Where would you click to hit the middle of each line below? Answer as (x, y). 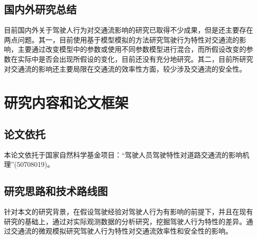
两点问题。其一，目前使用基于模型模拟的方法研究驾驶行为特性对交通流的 (122, 39)
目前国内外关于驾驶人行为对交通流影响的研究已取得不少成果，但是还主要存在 (128, 30)
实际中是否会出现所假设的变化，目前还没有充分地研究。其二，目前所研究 (135, 59)
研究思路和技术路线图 (56, 191)
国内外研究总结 (40, 9)
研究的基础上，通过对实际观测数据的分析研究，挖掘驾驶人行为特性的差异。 (125, 221)
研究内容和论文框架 (66, 102)
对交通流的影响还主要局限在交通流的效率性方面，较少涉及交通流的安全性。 (125, 68)
